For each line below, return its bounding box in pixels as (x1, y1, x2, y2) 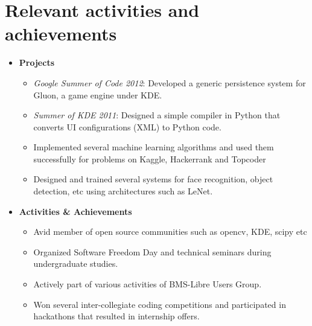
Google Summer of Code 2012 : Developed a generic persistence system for (33, 76, 306, 89)
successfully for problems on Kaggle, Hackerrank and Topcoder (33, 152, 266, 165)
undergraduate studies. (33, 257, 118, 270)
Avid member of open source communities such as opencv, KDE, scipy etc (33, 225, 307, 238)
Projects (19, 56, 54, 69)
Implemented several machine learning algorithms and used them (33, 141, 274, 153)
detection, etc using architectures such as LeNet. (33, 185, 213, 197)
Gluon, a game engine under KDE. (33, 88, 162, 101)
